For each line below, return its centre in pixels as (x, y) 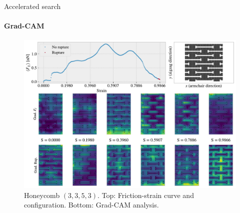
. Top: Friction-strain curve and (146, 195)
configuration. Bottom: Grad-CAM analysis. (91, 205)
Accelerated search (32, 6)
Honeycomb (42, 195)
